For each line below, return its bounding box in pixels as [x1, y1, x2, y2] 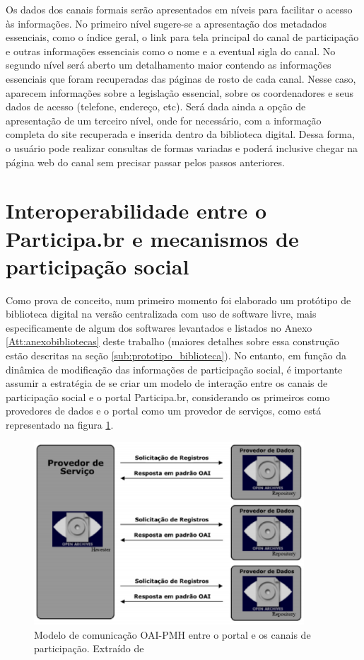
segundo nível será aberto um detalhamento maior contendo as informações [6, 57, 331, 72]
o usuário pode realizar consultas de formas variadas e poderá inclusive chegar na [6, 140, 358, 155]
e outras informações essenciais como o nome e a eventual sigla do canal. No [6, 43, 336, 58]
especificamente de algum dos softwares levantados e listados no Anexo [6, 320, 312, 335]
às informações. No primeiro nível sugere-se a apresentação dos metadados [6, 16, 327, 30]
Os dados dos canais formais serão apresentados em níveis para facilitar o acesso [6, 2, 353, 16]
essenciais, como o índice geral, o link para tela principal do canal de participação [6, 30, 359, 45]
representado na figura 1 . [6, 417, 114, 432]
